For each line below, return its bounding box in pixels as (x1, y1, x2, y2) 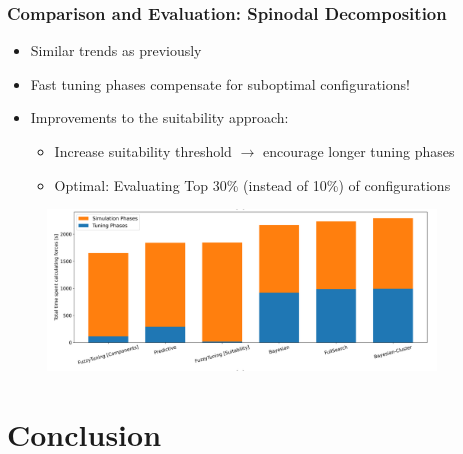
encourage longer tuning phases (262, 141, 455, 161)
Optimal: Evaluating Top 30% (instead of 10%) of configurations (54, 174, 451, 195)
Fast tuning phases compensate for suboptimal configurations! (30, 73, 410, 94)
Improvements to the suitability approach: (30, 107, 289, 128)
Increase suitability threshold (54, 141, 232, 161)
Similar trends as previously (30, 40, 202, 61)
